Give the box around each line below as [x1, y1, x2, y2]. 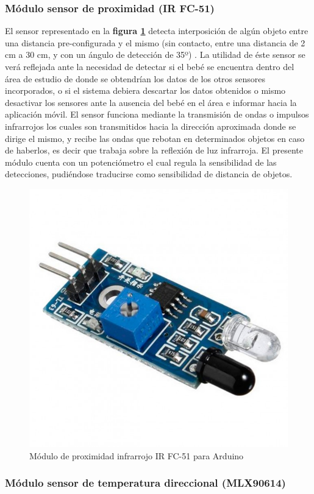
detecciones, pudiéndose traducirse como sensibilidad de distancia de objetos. [5, 168, 293, 180]
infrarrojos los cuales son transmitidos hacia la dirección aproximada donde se [5, 119, 296, 132]
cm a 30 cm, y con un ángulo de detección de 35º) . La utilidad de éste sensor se [5, 48, 305, 61]
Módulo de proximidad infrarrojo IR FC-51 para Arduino [29, 449, 244, 462]
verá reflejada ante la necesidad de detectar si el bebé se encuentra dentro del [5, 60, 294, 72]
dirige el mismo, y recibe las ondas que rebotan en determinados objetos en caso [5, 132, 305, 144]
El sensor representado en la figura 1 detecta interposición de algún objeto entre [5, 24, 309, 37]
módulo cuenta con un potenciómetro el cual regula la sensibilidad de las [5, 155, 277, 168]
